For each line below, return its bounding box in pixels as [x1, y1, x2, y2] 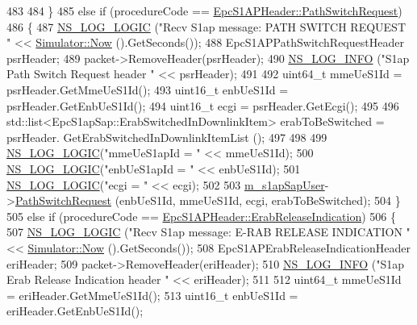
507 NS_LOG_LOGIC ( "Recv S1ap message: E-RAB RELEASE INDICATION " [6, 223, 411, 240]
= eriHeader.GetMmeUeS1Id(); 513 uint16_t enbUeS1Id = [6, 286, 298, 303]
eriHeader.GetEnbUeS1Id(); [6, 302, 144, 319]
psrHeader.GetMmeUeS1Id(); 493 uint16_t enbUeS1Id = [6, 81, 289, 98]
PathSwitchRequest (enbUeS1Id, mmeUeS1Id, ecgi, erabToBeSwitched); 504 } [15, 192, 401, 209]
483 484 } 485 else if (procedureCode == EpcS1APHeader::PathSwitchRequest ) [6, 2, 402, 19]
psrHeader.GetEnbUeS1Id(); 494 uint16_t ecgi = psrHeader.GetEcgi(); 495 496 [6, 97, 399, 114]
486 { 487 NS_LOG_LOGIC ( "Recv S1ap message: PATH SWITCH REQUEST [6, 18, 407, 35]
